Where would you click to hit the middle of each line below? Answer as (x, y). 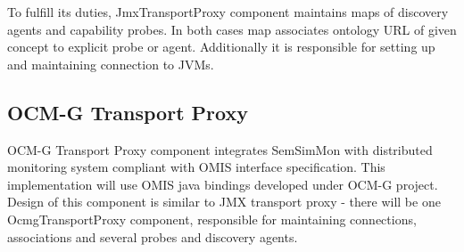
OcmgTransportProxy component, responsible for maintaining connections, (212, 219)
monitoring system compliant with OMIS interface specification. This (196, 167)
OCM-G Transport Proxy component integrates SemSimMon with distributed (220, 149)
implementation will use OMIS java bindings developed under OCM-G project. (223, 184)
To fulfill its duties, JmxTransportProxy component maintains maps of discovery (228, 12)
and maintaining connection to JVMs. (111, 64)
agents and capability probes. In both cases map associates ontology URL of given (232, 29)
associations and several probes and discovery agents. (153, 236)
